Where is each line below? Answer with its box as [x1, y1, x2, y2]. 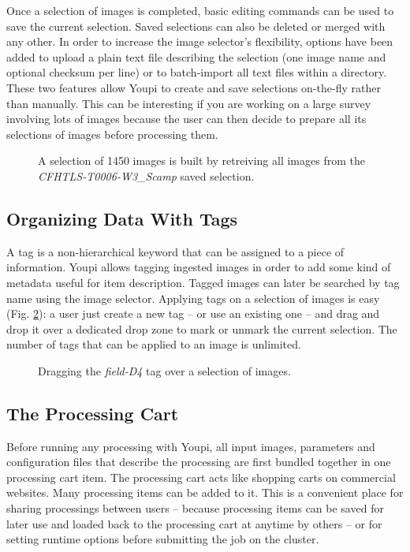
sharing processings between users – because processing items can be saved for [6, 500, 384, 517]
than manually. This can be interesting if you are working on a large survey [6, 95, 371, 111]
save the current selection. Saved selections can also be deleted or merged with [6, 17, 386, 34]
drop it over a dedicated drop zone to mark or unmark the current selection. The [6, 320, 397, 337]
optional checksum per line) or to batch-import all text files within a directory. [6, 64, 387, 80]
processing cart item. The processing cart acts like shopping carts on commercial [6, 468, 396, 485]
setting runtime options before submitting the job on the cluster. [6, 531, 319, 547]
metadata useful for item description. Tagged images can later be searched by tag [6, 274, 400, 290]
